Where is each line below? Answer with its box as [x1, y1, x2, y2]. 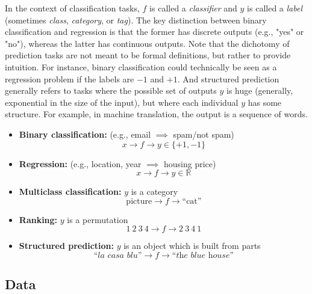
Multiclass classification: [19, 185, 122, 198]
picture [126, 197, 152, 206]
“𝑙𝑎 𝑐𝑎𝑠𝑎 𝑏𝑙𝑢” [93, 251, 142, 260]
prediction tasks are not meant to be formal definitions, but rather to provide [5, 49, 291, 61]
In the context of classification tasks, [5, 2, 140, 14]
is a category [131, 185, 178, 198]
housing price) [163, 157, 216, 170]
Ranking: [19, 213, 58, 225]
